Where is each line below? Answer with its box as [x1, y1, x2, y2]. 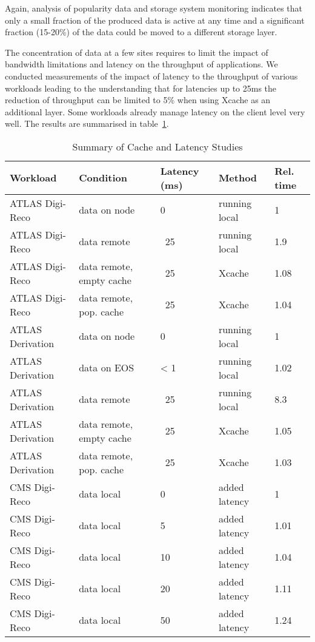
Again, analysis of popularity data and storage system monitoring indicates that [5, 2, 303, 14]
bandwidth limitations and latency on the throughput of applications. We [5, 58, 278, 70]
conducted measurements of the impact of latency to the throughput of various [5, 69, 298, 82]
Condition [79, 171, 127, 185]
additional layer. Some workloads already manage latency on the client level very [5, 105, 305, 118]
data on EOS [79, 360, 134, 375]
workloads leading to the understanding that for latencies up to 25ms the [5, 81, 277, 94]
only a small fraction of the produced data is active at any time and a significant [5, 13, 305, 26]
